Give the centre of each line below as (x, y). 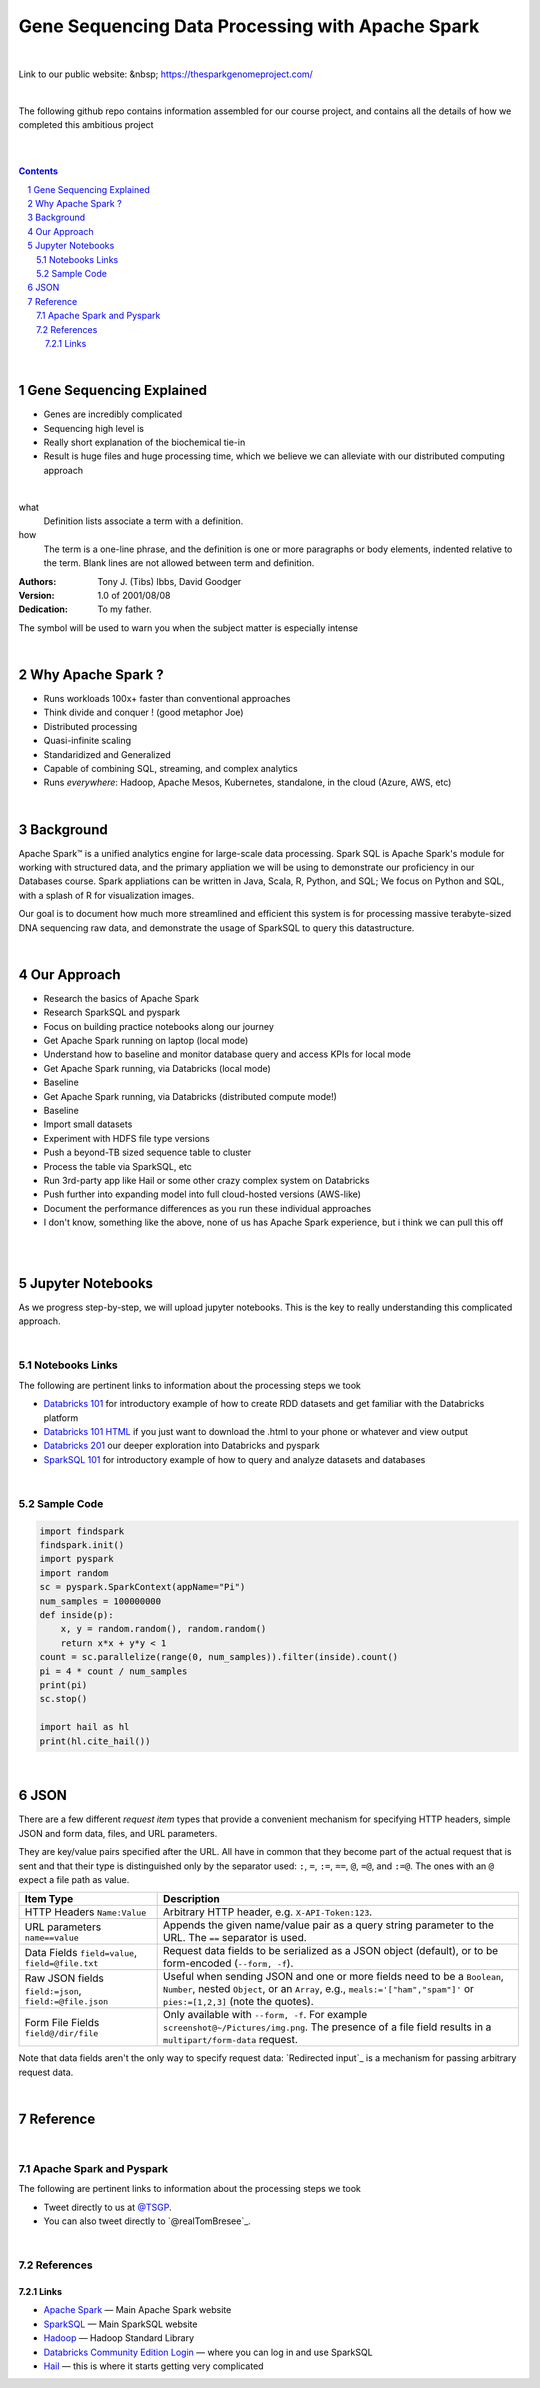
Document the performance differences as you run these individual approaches (207, 1208)
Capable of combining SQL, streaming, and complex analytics (171, 768)
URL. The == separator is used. (235, 1938)
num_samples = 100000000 (100, 1601)
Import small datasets (88, 1124)
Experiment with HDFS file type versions (126, 1138)
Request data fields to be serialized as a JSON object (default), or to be (331, 1951)
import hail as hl (84, 1727)
